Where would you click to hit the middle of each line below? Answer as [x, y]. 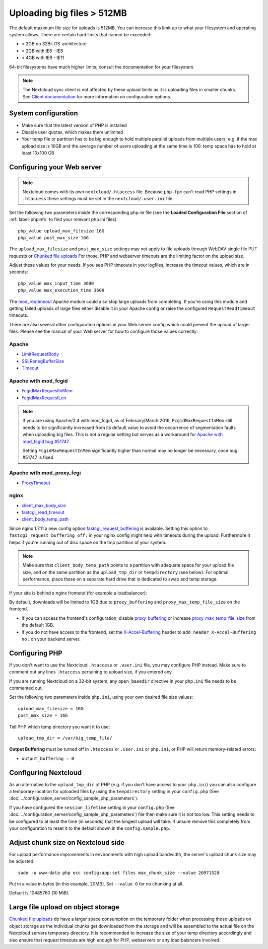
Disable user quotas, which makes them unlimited [72, 132]
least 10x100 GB [38, 153]
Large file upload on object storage [64, 907]
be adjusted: [22, 861]
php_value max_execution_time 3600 [61, 290]
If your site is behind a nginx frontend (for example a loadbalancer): [78, 593]
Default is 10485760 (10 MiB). [39, 893]
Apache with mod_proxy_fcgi [45, 473]
